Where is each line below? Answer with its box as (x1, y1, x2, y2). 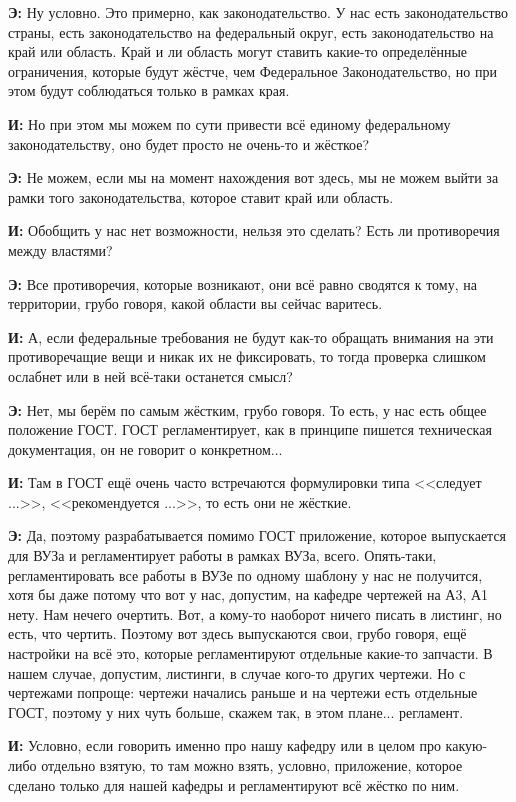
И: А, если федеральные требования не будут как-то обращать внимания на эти (8, 326, 494, 347)
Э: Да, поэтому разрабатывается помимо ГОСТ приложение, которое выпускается (8, 525, 507, 546)
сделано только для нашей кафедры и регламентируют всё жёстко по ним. (8, 774, 460, 795)
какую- (445, 735, 488, 756)
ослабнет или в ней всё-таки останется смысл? (8, 365, 293, 386)
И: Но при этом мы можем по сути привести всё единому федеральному (8, 113, 451, 134)
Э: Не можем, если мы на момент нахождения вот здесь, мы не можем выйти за (8, 167, 499, 188)
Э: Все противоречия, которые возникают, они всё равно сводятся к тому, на (8, 273, 477, 294)
